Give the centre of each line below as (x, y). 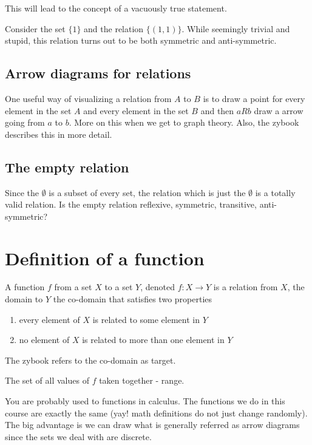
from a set (73, 287)
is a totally (275, 192)
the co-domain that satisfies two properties (133, 299)
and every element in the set (136, 110)
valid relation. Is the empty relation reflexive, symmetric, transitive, (131, 204)
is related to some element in (146, 319)
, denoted (158, 287)
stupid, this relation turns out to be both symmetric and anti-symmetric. (141, 40)
